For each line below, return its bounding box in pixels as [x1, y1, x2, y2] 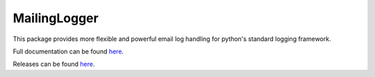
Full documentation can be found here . [12, 47, 124, 55]
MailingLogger [12, 10, 99, 26]
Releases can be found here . [12, 60, 95, 69]
